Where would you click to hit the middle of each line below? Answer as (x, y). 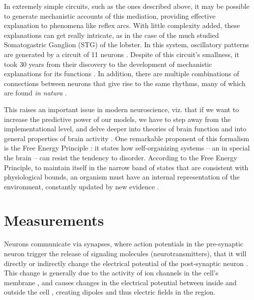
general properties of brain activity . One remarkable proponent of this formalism (127, 138)
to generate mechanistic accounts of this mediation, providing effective (110, 15)
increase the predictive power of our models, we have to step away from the (117, 119)
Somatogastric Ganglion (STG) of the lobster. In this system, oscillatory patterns (127, 45)
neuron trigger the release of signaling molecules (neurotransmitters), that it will (125, 253)
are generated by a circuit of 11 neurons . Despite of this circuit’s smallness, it (122, 54)
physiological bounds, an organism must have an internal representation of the (122, 177)
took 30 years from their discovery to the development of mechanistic (108, 64)
